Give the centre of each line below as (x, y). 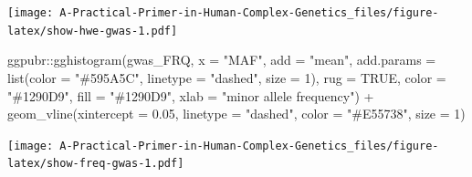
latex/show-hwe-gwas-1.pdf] (93, 31)
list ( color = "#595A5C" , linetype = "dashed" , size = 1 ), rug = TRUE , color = (227, 77)
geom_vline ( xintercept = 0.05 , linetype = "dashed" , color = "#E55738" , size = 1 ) (236, 114)
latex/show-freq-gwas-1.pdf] (96, 164)
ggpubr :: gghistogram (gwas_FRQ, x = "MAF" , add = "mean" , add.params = (222, 60)
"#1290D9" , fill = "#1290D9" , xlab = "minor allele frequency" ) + (191, 95)
